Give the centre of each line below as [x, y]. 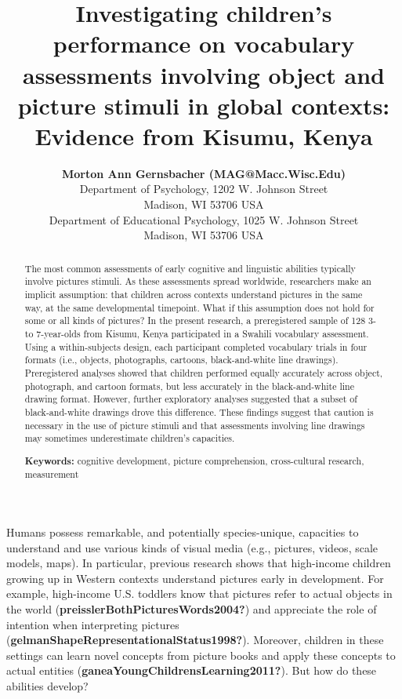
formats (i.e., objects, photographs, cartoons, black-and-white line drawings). [181, 360]
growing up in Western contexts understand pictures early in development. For [195, 578]
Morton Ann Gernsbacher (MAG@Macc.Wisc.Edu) [204, 173]
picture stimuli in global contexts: [204, 105]
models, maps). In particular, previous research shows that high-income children [199, 563]
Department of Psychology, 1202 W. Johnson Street [204, 189]
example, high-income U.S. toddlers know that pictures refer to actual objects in [199, 593]
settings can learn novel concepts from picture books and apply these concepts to [201, 655]
